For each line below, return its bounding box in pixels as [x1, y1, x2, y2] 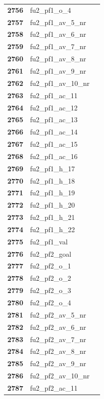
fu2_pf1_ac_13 [30, 114, 78, 125]
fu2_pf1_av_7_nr [30, 41, 86, 52]
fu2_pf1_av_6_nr [30, 29, 86, 39]
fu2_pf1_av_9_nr [30, 65, 86, 76]
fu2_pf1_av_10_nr [30, 78, 90, 88]
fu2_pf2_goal [30, 248, 72, 259]
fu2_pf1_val [30, 236, 68, 246]
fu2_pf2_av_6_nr [30, 321, 86, 332]
